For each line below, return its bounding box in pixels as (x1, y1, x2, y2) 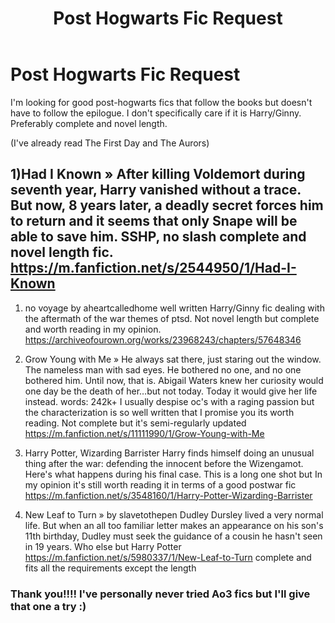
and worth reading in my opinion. (24, 323, 162, 335)
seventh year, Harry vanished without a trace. (10, 182, 302, 199)
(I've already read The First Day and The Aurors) (10, 137, 210, 149)
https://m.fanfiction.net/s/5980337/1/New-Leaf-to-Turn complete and (24, 551, 312, 563)
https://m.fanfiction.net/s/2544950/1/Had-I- (10, 260, 297, 277)
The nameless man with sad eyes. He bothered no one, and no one (24, 363, 302, 376)
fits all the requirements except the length (24, 562, 197, 574)
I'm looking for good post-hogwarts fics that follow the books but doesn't (10, 96, 313, 108)
